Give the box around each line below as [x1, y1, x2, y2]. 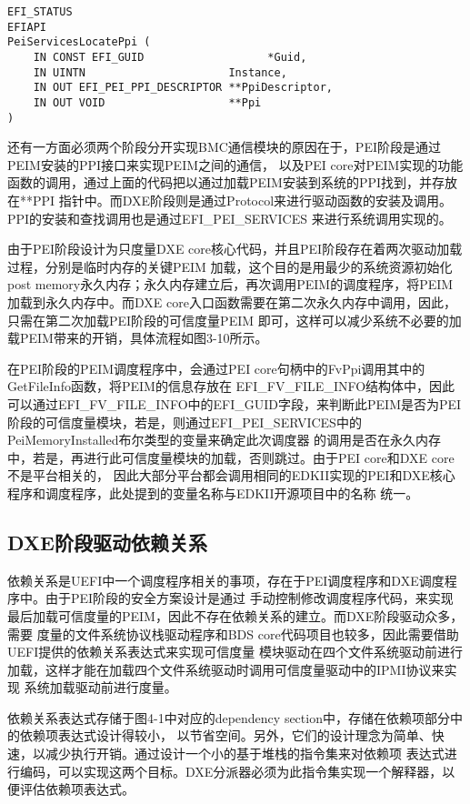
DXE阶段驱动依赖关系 [7, 528, 207, 556]
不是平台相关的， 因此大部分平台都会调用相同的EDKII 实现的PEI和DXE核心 [7, 466, 455, 485]
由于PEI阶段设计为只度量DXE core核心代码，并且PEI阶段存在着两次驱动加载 [7, 239, 463, 258]
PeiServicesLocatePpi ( [7, 35, 151, 49]
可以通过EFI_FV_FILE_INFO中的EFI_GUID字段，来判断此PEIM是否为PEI [7, 394, 462, 413]
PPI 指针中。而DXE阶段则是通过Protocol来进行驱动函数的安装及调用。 [32, 191, 453, 210]
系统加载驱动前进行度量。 [24, 678, 177, 697]
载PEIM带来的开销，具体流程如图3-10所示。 [7, 328, 268, 347]
